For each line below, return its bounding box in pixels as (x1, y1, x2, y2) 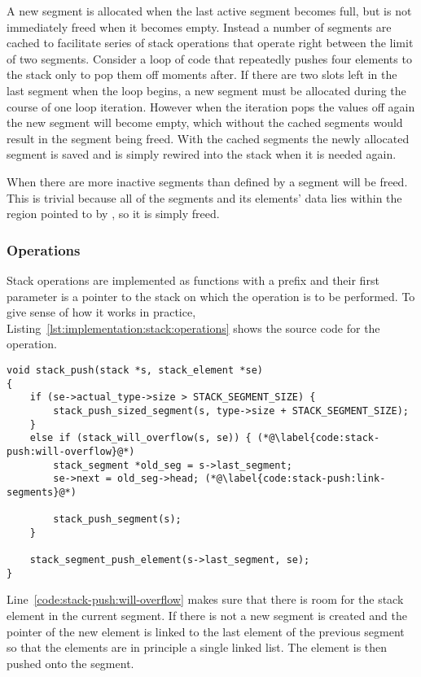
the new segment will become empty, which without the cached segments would (7, 114, 403, 131)
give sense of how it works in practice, (7, 304, 196, 321)
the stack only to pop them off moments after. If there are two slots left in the (7, 66, 397, 83)
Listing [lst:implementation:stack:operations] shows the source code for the (7, 319, 380, 336)
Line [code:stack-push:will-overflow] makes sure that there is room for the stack (7, 591, 404, 608)
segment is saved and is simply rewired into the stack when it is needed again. (7, 146, 397, 163)
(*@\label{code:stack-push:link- (204, 473, 386, 485)
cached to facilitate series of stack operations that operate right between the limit (7, 34, 414, 51)
